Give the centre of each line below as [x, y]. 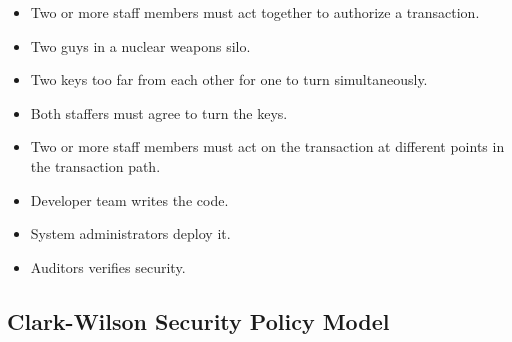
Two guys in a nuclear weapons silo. [140, 45]
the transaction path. [95, 165]
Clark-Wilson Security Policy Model [198, 320]
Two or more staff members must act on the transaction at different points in [267, 146]
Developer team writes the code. [129, 199]
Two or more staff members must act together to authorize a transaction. [255, 12]
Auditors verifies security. [108, 266]
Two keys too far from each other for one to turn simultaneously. [229, 79]
